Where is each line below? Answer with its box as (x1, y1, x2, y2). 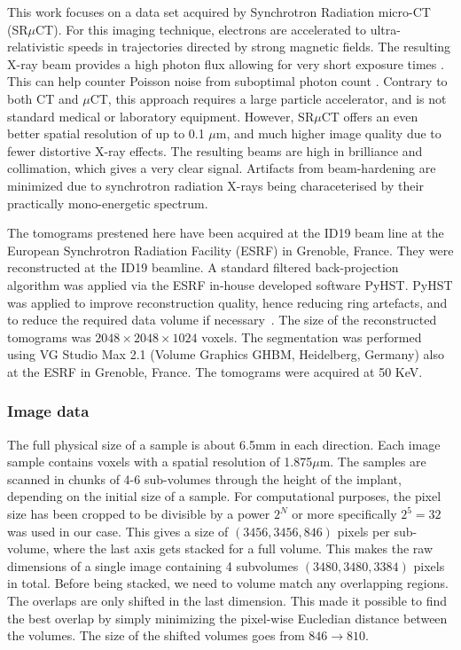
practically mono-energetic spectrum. (7, 193, 208, 212)
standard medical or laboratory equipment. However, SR (7, 106, 315, 125)
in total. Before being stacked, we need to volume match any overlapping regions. (7, 574, 449, 592)
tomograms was (7, 327, 91, 346)
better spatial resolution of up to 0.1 (7, 124, 205, 143)
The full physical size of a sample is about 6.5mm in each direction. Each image (7, 435, 441, 453)
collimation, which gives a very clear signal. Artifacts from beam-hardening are (7, 159, 436, 177)
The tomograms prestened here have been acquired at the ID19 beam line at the (7, 223, 444, 242)
